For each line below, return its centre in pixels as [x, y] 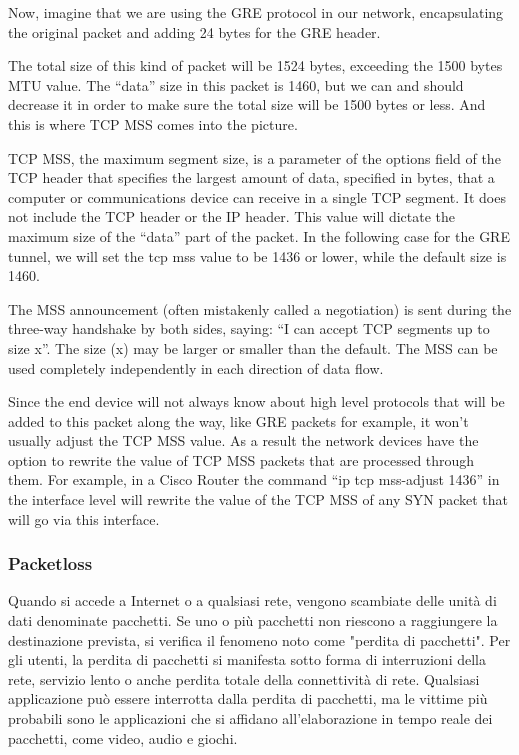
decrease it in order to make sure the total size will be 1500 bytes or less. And [247, 104]
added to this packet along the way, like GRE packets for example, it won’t [238, 420]
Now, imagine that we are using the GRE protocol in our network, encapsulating [256, 12]
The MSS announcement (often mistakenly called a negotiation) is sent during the [260, 308]
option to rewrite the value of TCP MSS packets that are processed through [241, 459]
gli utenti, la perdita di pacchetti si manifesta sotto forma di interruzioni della [247, 659]
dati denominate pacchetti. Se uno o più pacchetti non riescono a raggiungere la [253, 620]
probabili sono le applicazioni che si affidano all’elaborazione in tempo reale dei [250, 718]
